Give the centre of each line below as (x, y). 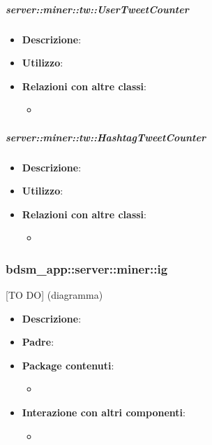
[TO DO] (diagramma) (54, 295)
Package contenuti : (68, 365)
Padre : (38, 342)
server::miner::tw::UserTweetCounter (97, 9)
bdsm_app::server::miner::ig (87, 268)
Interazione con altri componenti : (104, 412)
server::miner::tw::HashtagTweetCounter (106, 137)
